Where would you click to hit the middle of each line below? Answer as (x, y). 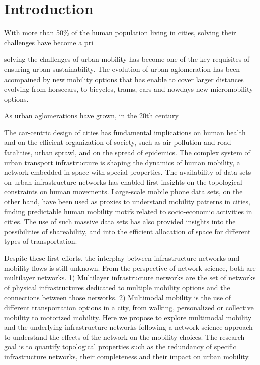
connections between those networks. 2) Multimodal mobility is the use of (118, 297)
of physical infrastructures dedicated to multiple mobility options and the (117, 287)
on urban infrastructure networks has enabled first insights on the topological (123, 181)
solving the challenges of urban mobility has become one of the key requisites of (127, 59)
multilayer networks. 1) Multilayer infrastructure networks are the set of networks (130, 278)
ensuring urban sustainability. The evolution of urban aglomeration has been (122, 69)
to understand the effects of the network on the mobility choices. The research (124, 337)
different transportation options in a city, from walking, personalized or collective (129, 307)
